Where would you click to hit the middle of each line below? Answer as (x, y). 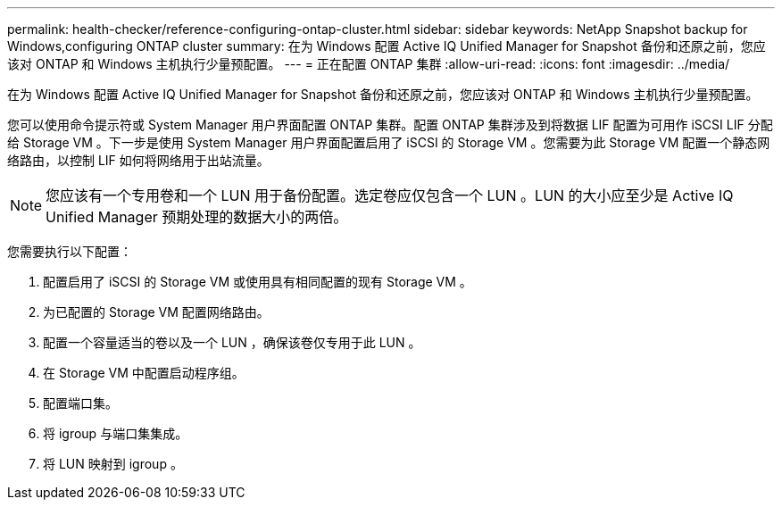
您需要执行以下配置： (70, 251)
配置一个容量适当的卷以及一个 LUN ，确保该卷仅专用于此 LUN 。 (232, 342)
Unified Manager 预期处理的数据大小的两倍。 (197, 217)
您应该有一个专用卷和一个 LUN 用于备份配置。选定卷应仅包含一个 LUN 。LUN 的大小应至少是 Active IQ (390, 195)
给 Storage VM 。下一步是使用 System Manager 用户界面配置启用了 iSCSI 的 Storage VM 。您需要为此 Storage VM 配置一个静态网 (389, 142)
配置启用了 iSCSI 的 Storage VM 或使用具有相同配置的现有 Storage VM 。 (258, 282)
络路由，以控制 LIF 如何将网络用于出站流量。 (138, 160)
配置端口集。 (80, 403)
